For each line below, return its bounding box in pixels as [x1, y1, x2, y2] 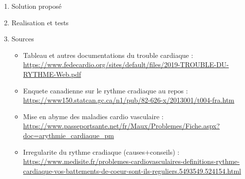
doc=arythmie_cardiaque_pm [23, 130, 114, 140]
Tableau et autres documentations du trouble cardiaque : [23, 50, 193, 60]
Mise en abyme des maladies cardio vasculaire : [23, 111, 164, 121]
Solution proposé [11, 1, 62, 11]
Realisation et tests [11, 17, 69, 27]
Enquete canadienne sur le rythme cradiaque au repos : [23, 85, 188, 95]
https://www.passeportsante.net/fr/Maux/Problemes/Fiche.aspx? [23, 121, 220, 131]
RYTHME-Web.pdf [23, 69, 81, 79]
